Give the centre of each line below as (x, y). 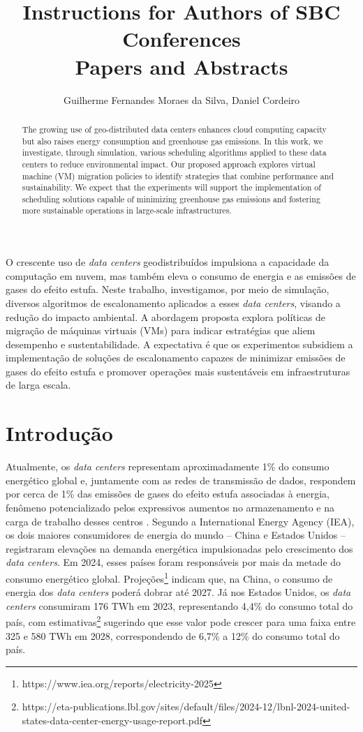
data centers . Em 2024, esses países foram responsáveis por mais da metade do (173, 562)
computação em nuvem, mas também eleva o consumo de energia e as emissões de (181, 275)
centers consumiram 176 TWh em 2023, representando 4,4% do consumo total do (179, 605)
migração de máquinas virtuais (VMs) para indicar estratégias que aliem (161, 330)
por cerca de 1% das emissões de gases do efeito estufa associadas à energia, (168, 494)
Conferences (181, 39)
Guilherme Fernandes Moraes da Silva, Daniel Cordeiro (181, 99)
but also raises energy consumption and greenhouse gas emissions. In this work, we (172, 141)
